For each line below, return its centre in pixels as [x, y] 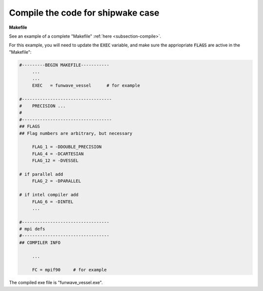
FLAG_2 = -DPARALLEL [56, 181]
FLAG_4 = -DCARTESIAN [58, 154]
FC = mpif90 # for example [69, 270]
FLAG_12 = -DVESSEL [55, 161]
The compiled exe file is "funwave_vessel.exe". [56, 283]
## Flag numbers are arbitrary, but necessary [76, 133]
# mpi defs [32, 229]
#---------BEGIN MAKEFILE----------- [64, 65]
